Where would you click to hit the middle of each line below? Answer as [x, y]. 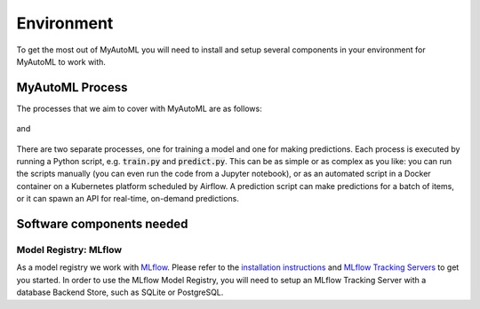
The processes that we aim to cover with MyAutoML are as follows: [139, 108]
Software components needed [102, 224]
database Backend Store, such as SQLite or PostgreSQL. [120, 292]
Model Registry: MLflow [69, 250]
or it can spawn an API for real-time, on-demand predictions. [128, 199]
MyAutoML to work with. [61, 61]
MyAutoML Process [72, 87]
